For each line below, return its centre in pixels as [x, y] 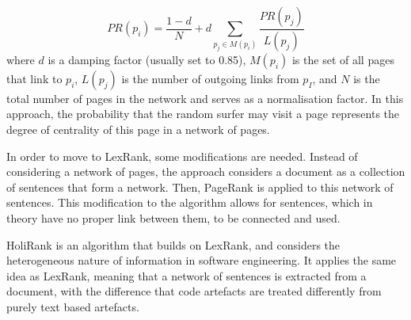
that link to [34, 78]
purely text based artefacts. [73, 307]
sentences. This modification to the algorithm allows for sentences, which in [190, 202]
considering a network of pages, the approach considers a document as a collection [206, 171]
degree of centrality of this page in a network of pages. [138, 130]
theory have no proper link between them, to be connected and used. [173, 218]
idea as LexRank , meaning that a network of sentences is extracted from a [186, 275]
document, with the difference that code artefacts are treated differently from [194, 291]
